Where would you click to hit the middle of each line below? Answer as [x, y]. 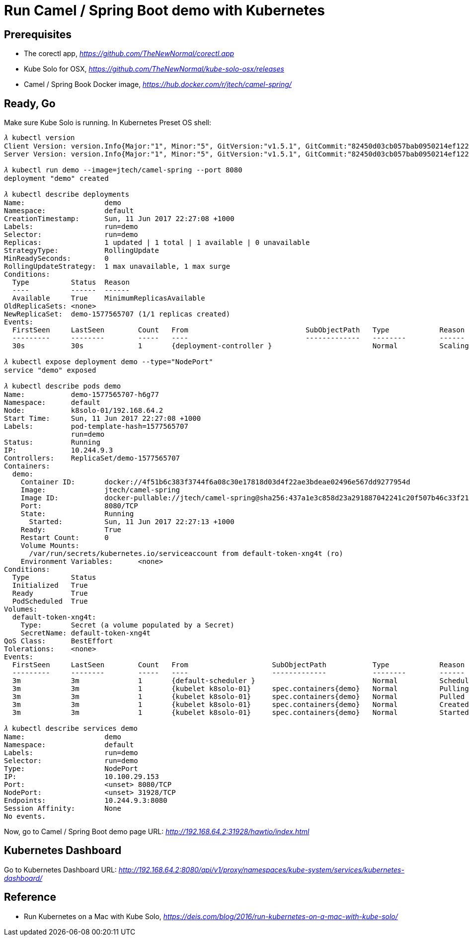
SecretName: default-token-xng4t [86, 633]
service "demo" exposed [50, 370]
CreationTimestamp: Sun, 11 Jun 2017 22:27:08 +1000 [119, 219]
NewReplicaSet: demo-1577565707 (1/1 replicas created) [117, 314]
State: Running [77, 514]
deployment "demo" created [56, 179]
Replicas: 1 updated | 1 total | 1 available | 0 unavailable [157, 243]
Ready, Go [30, 103]
